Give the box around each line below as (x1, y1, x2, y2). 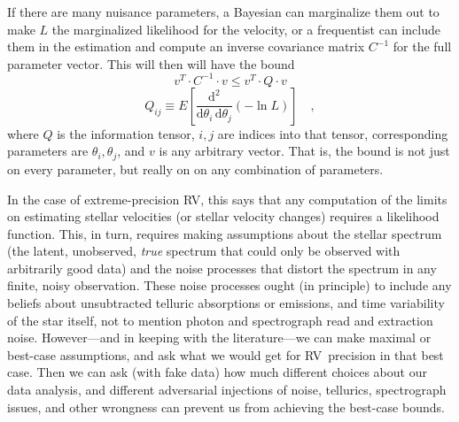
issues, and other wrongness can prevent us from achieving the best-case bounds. (7, 397, 445, 416)
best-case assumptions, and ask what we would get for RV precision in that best (7, 345, 444, 364)
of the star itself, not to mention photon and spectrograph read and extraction (7, 311, 433, 329)
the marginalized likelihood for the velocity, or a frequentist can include (51, 19, 440, 38)
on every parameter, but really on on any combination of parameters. (7, 159, 384, 178)
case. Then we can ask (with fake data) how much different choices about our (7, 363, 427, 381)
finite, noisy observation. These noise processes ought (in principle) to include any (7, 276, 452, 295)
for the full (393, 37, 452, 56)
